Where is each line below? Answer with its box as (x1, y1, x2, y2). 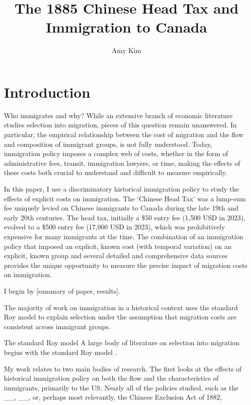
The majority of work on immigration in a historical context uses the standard (4, 302, 238, 312)
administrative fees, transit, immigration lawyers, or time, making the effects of (4, 158, 240, 168)
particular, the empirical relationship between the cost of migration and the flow (4, 129, 244, 140)
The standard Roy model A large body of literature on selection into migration (4, 337, 239, 348)
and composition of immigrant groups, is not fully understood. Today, (4, 139, 212, 149)
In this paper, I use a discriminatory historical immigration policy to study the (4, 184, 239, 194)
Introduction (4, 82, 90, 102)
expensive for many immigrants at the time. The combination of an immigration (4, 231, 243, 241)
